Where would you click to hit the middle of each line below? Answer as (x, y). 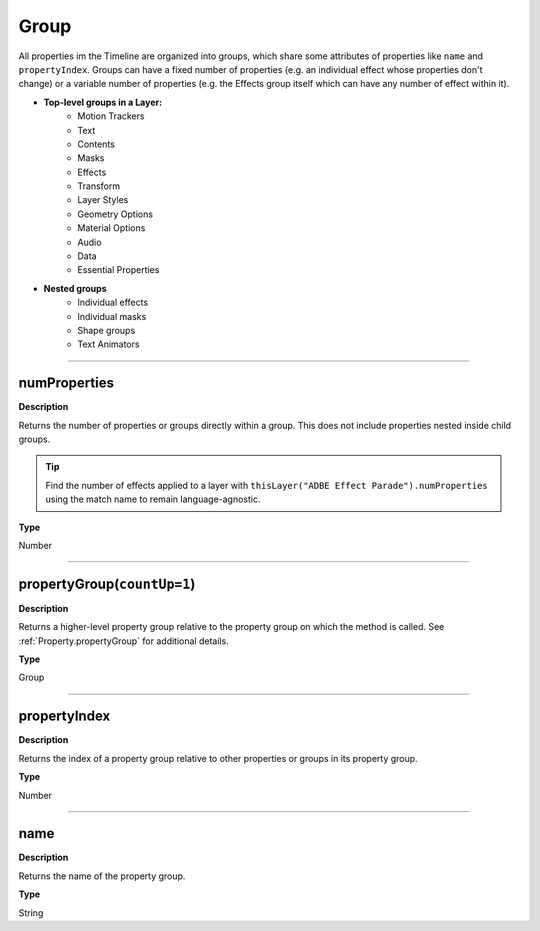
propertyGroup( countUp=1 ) (107, 583)
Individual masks (112, 316)
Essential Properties (118, 270)
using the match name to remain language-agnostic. (153, 499)
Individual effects (113, 302)
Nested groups (75, 288)
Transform (98, 186)
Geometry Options (115, 214)
